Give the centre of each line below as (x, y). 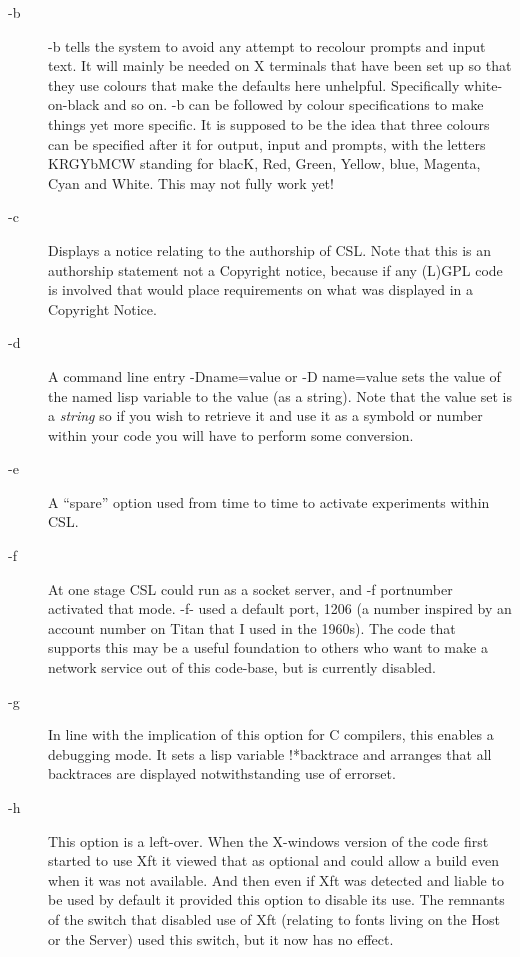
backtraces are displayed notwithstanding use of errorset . (222, 773)
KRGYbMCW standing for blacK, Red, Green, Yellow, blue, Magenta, (264, 163)
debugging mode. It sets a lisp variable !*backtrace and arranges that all (270, 753)
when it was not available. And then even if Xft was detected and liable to (276, 879)
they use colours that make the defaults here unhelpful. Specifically (254, 84)
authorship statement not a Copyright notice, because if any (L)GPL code (275, 269)
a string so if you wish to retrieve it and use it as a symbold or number (265, 415)
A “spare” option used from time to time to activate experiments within (269, 501)
